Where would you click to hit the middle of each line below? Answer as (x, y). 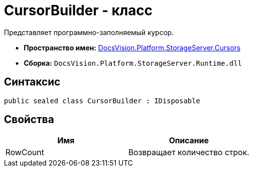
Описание (189, 141)
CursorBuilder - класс (78, 10)
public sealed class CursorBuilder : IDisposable (102, 101)
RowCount (25, 152)
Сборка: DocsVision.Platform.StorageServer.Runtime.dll (133, 63)
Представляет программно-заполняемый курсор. (89, 32)
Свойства (29, 120)
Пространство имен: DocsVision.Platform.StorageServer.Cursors (132, 47)
